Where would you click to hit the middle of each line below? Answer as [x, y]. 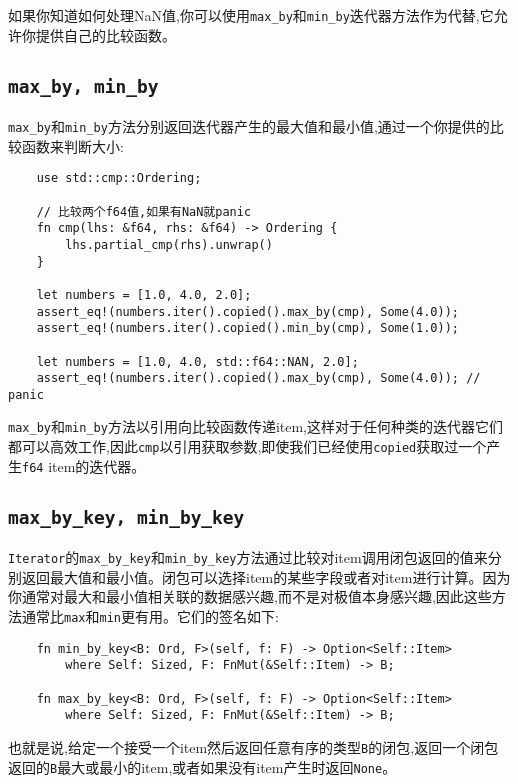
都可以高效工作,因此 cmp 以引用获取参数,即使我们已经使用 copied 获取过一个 [247, 446]
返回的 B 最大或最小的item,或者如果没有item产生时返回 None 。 [202, 766]
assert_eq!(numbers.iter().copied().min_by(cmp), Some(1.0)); [248, 328]
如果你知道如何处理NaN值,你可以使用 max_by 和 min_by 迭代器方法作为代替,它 [251, 15]
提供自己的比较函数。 [105, 34]
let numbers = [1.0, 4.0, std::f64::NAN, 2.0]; [197, 361]
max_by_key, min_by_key [126, 517]
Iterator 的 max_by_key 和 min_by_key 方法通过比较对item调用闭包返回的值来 [248, 557]
